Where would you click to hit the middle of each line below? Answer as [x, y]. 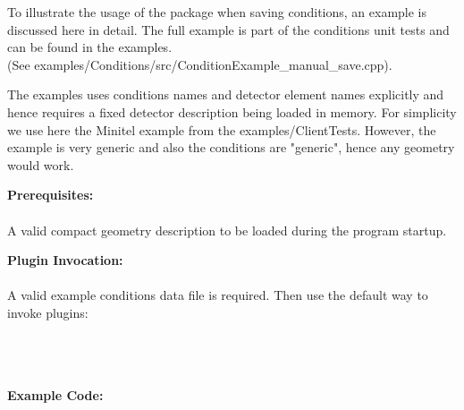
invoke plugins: [48, 312]
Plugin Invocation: [65, 260]
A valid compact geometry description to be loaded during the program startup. [227, 230]
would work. [41, 164]
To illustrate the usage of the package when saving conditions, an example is [217, 12]
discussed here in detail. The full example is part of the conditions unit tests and [228, 29]
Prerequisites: [51, 195]
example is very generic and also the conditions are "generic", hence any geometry [231, 147]
